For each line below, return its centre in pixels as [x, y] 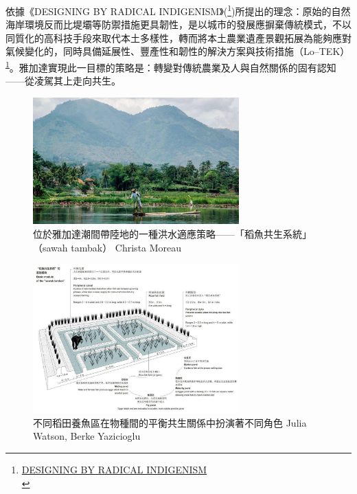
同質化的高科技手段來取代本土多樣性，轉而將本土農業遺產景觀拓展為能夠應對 [178, 37]
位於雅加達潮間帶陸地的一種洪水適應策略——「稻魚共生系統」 [172, 234]
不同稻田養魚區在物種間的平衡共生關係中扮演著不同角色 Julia [170, 422]
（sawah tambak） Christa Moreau [107, 247]
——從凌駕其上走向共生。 [63, 81]
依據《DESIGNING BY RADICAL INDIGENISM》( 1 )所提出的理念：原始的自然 [178, 10]
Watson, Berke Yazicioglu [87, 436]
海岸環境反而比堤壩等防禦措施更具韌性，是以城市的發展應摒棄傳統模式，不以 [178, 24]
